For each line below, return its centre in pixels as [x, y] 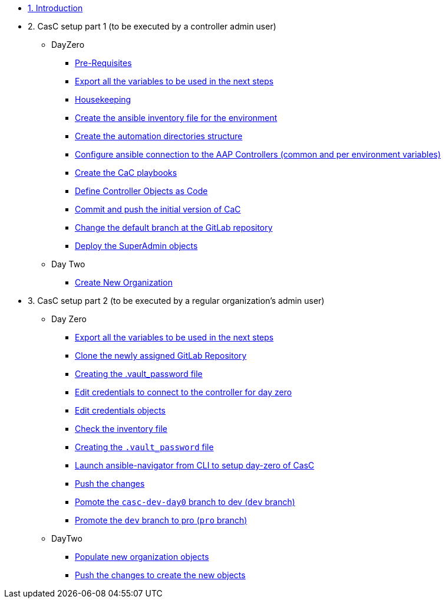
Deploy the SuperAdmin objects [136, 246]
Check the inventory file [121, 429]
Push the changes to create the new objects [160, 575]
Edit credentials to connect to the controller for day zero [184, 392]
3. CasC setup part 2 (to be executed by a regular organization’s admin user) [176, 301]
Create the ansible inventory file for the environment [176, 118]
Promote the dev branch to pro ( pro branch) [161, 520]
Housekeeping [103, 99]
